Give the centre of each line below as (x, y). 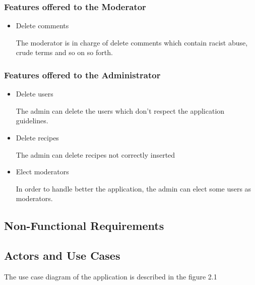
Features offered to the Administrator (82, 75)
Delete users (35, 94)
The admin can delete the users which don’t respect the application (120, 110)
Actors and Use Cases (62, 255)
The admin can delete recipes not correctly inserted (95, 154)
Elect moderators (42, 172)
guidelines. (32, 121)
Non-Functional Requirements (84, 226)
